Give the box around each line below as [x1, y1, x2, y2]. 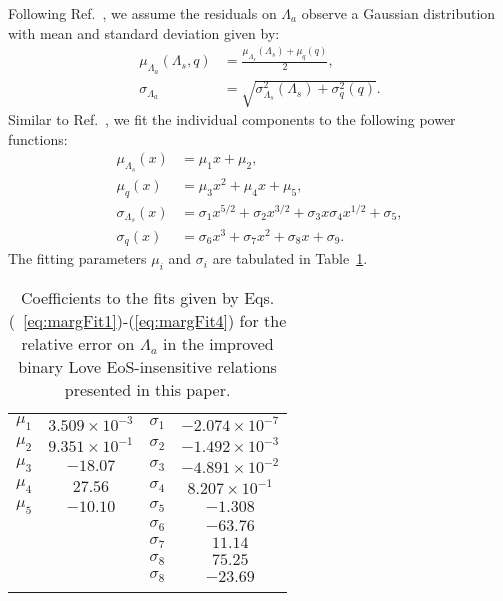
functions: [8, 128, 68, 149]
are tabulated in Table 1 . [212, 248, 368, 269]
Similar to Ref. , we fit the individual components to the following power [8, 109, 456, 130]
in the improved [163, 331, 274, 355]
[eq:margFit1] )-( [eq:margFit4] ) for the [23, 308, 287, 332]
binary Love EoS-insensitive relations [18, 354, 277, 378]
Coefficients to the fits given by [20, 285, 239, 309]
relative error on [21, 331, 135, 355]
